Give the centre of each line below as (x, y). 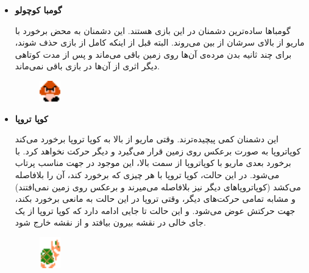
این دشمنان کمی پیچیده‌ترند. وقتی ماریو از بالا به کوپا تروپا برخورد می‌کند (147, 139)
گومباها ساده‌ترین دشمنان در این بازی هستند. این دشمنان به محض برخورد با (153, 30)
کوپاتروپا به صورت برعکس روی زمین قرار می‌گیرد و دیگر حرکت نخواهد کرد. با (158, 150)
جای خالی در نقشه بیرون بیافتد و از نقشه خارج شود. (110, 222)
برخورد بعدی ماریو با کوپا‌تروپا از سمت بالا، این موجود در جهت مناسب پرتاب (153, 163)
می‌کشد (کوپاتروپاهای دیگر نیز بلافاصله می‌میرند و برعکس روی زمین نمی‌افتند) (158, 186)
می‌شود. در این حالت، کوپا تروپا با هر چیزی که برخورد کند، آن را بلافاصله (147, 174)
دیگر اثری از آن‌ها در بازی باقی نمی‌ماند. (87, 66)
